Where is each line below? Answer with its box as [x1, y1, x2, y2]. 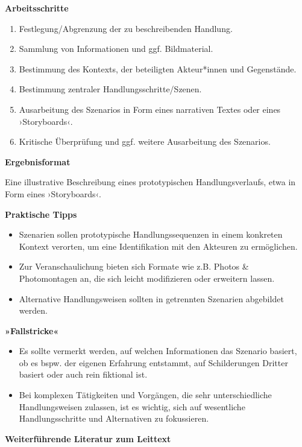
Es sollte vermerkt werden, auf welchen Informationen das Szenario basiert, [19, 344, 297, 357]
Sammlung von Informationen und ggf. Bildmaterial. [19, 42, 213, 55]
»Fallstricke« [5, 324, 59, 337]
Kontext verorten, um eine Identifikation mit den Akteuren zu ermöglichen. [19, 239, 298, 252]
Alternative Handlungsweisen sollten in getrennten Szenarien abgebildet [19, 292, 284, 305]
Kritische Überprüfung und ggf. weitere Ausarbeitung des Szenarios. [19, 135, 271, 148]
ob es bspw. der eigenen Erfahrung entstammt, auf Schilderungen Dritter [19, 356, 288, 369]
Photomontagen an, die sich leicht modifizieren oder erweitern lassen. [19, 271, 275, 284]
